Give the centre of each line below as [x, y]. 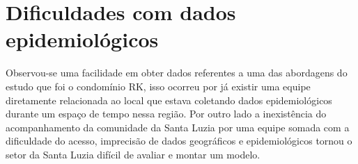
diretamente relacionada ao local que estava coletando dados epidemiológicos [169, 100]
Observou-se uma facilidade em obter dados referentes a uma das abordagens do [177, 73]
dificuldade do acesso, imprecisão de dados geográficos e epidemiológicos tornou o [179, 141]
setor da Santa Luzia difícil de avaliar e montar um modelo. [133, 154]
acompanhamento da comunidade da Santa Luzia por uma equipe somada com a [178, 127]
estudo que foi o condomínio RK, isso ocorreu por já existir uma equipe [158, 86]
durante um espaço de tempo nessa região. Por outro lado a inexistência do [166, 114]
